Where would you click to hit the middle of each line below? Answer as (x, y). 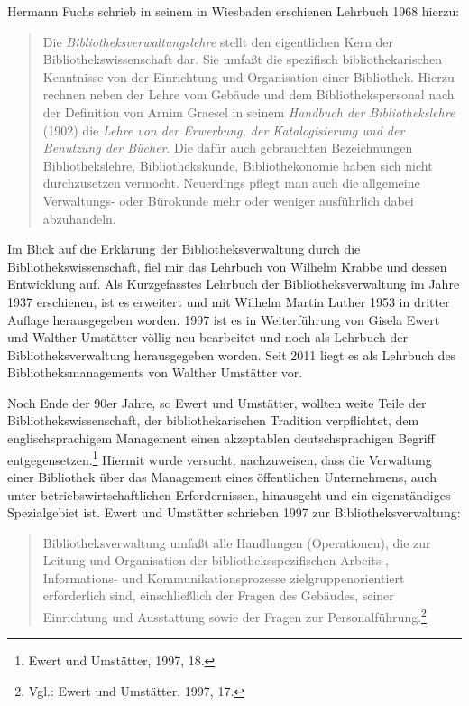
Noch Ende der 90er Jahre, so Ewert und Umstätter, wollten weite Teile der (217, 402)
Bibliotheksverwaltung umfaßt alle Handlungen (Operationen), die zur (237, 542)
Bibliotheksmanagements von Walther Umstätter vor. (155, 372)
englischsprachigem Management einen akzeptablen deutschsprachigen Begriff (221, 438)
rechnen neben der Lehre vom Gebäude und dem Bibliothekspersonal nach (248, 94)
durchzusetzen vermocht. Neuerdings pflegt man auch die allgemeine (231, 183)
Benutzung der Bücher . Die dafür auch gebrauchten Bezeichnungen (228, 148)
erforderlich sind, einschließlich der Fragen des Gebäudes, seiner (218, 595)
